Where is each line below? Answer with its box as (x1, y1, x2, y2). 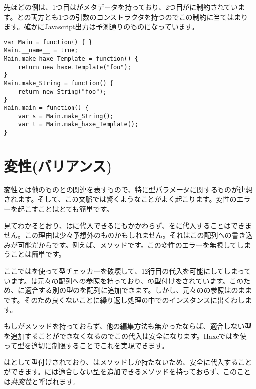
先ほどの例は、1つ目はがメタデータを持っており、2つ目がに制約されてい (4, 2, 238, 12)
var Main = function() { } (4, 38, 92, 46)
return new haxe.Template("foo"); (18, 63, 131, 71)
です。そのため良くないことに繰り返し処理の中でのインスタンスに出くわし (4, 294, 245, 305)
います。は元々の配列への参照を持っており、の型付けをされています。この (4, 275, 244, 285)
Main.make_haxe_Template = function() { (4, 55, 139, 63)
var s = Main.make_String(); (18, 112, 113, 120)
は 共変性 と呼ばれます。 (4, 376, 79, 386)
